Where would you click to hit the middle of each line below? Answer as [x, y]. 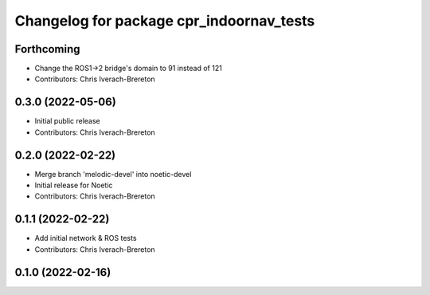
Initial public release [68, 121]
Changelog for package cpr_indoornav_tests [165, 21]
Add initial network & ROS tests [86, 238]
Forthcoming [47, 49]
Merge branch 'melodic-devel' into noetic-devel [113, 174]
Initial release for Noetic [74, 185]
